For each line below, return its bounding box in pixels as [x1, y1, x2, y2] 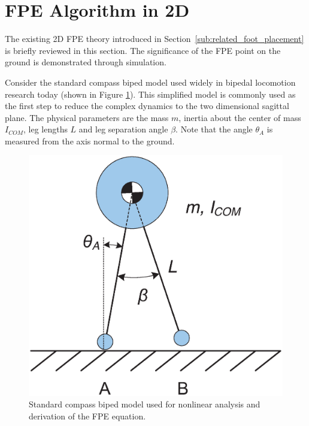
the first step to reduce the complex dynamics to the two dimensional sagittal [5, 99, 289, 112]
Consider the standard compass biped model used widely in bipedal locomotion [5, 75, 296, 88]
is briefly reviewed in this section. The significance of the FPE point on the [5, 44, 281, 56]
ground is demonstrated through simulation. [5, 56, 166, 68]
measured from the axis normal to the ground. [5, 134, 175, 147]
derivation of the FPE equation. [29, 409, 146, 422]
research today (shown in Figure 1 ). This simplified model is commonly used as [5, 87, 296, 100]
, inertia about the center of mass [178, 111, 301, 123]
